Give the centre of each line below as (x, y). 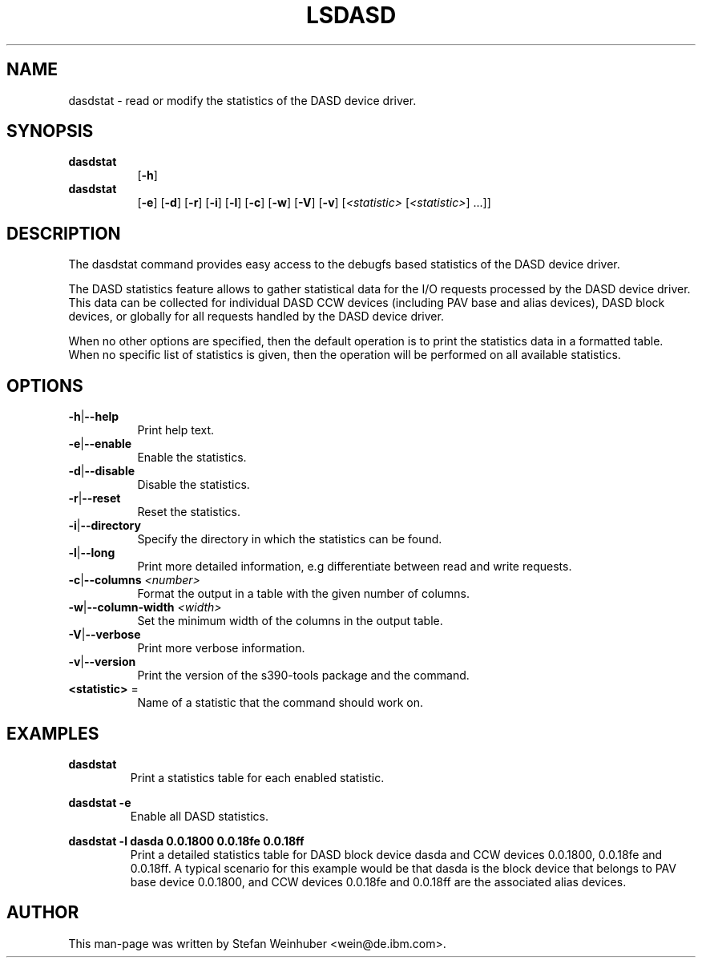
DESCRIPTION (64, 233)
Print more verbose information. (221, 648)
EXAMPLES (53, 733)
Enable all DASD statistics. (199, 816)
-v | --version (102, 662)
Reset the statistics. (189, 512)
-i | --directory (105, 526)
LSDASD (351, 15)
